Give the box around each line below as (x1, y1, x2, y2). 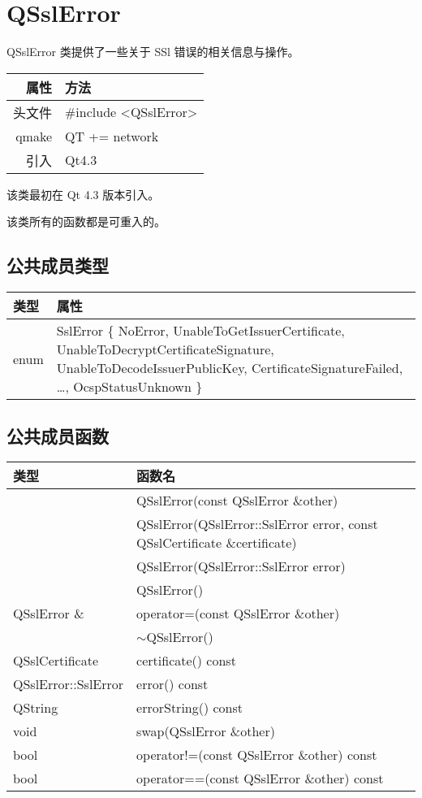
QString (13, 698, 58, 718)
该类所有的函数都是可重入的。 (6, 213, 166, 230)
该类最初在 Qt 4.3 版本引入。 (6, 185, 160, 202)
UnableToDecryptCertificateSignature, (56, 340, 274, 359)
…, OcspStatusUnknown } (56, 377, 203, 397)
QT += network (65, 126, 159, 145)
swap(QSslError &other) (136, 722, 275, 741)
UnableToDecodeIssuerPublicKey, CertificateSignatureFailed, (56, 358, 403, 378)
